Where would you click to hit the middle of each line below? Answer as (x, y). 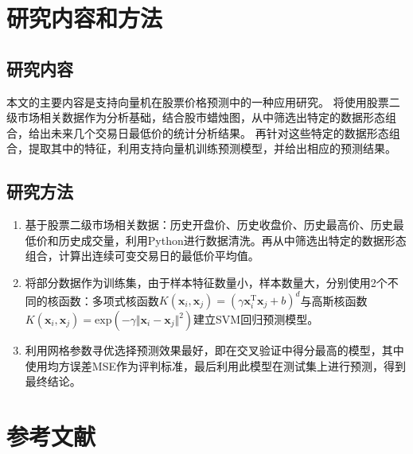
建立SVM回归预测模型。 (256, 319)
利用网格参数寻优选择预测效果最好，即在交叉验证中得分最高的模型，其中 (214, 350)
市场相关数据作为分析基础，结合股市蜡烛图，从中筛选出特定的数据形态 (201, 117)
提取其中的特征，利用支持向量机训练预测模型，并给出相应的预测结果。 (212, 148)
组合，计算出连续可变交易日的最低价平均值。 (142, 256)
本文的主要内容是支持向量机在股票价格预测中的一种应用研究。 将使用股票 (198, 101)
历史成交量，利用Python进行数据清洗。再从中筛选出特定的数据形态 (232, 240)
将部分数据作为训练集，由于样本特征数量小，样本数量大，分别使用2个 (206, 282)
